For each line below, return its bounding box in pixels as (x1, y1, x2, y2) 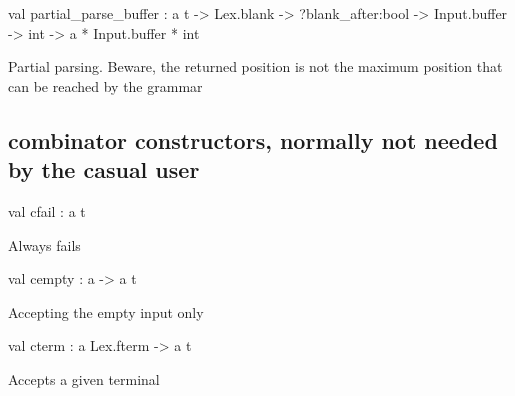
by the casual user (8, 154, 200, 185)
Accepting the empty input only (8, 301, 204, 322)
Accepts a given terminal (8, 368, 160, 389)
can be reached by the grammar (8, 75, 203, 96)
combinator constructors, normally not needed (8, 124, 498, 155)
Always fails (8, 234, 81, 255)
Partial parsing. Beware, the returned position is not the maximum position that (8, 56, 503, 77)
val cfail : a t (8, 200, 86, 221)
